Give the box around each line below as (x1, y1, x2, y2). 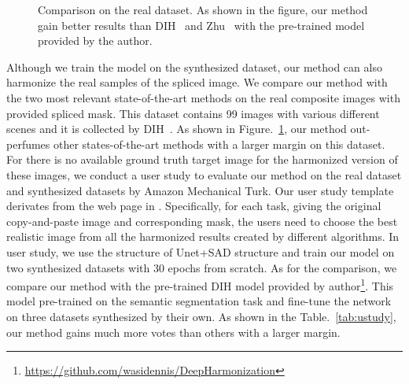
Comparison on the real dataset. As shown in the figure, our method (38, 2, 368, 17)
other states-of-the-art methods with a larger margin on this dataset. (53, 135, 385, 152)
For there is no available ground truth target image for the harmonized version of (6, 151, 398, 168)
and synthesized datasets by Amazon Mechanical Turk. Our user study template (6, 182, 394, 198)
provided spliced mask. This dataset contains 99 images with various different (6, 105, 380, 121)
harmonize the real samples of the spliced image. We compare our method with (6, 74, 388, 90)
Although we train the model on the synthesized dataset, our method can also (6, 58, 382, 75)
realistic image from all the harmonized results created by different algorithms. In (6, 228, 400, 245)
